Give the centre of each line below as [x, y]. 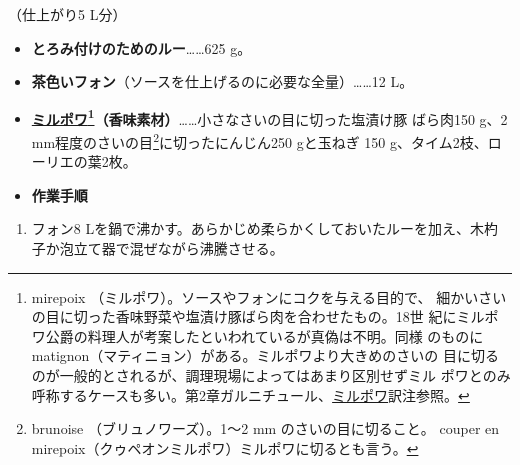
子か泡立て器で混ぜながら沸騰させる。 [157, 248]
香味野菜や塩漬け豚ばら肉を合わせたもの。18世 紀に [286, 316]
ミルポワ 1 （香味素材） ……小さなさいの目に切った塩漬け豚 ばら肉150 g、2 [269, 117]
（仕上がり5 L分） [67, 14]
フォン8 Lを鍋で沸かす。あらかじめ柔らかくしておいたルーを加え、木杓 [264, 228]
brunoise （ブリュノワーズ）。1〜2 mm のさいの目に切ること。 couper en [265, 428]
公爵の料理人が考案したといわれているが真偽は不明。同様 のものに [264, 335]
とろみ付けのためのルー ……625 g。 [141, 47]
